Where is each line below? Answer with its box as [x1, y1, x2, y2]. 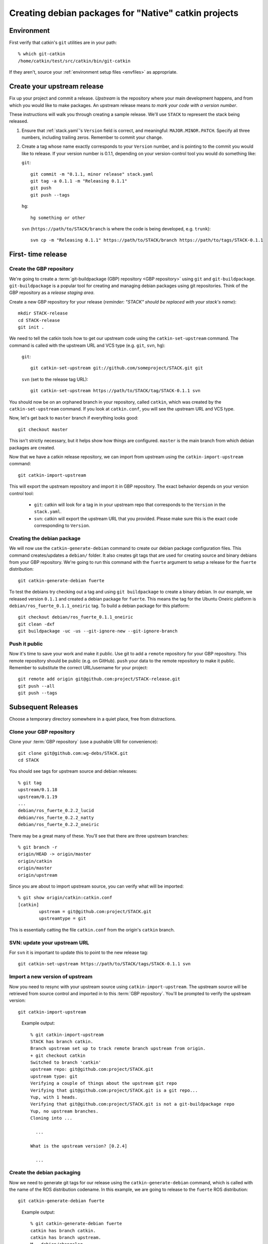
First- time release [9, 250, 67, 259]
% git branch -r [18, 844, 58, 850]
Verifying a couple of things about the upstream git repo [30, 1080, 177, 1086]
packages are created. [9, 444, 56, 450]
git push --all [18, 683, 55, 689]
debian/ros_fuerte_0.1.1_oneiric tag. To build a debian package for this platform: [9, 603, 190, 609]
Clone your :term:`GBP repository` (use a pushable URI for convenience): [9, 739, 158, 745]
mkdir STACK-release [18, 311, 68, 316]
